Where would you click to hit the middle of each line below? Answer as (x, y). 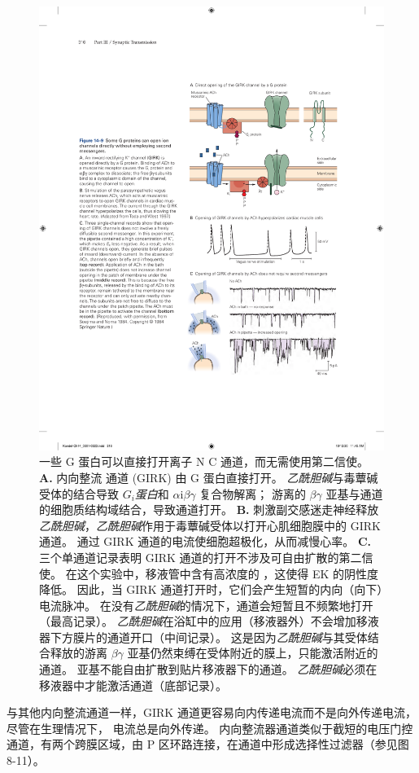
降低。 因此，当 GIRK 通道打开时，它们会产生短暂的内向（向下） (211, 589)
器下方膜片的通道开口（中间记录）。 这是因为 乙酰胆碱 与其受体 (203, 637)
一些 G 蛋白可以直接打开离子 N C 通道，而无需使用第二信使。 (204, 461)
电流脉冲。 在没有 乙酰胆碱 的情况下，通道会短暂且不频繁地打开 (206, 605)
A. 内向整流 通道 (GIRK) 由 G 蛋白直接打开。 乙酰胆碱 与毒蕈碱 (209, 477)
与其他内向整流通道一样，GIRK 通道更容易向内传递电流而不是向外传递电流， (212, 712)
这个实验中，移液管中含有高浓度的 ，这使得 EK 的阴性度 (228, 573)
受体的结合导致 (79, 493)
